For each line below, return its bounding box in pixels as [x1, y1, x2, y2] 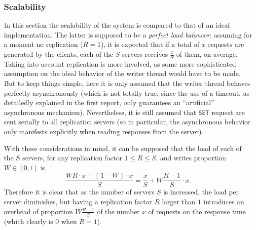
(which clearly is [4, 216, 53, 226]
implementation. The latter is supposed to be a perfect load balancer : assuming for [4, 29, 253, 39]
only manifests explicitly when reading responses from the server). [4, 126, 204, 137]
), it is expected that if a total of [101, 39, 200, 49]
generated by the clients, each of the [4, 49, 113, 59]
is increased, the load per [163, 187, 239, 197]
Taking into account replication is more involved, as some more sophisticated [4, 58, 236, 69]
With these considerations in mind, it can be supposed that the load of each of [4, 143, 242, 153]
